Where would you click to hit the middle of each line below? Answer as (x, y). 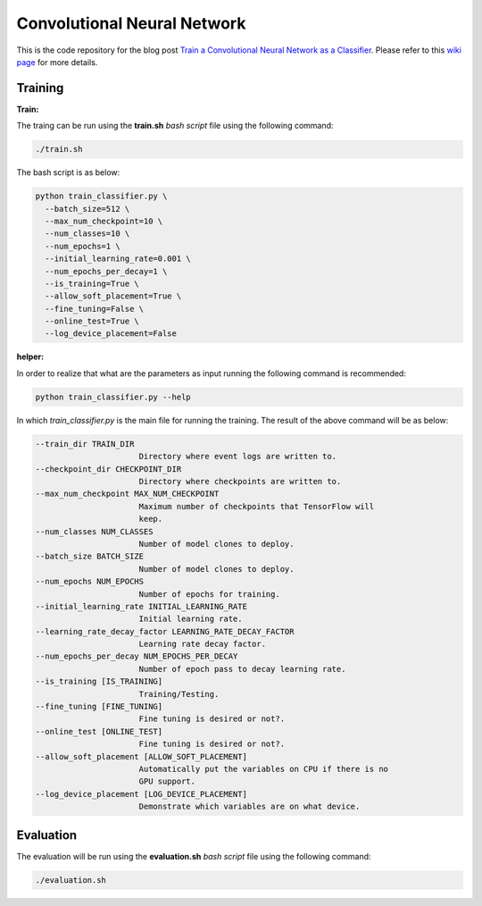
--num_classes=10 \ (87, 234)
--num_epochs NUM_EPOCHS (90, 582)
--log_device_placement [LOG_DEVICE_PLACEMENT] (141, 794)
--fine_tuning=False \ (95, 309)
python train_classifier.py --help (113, 397)
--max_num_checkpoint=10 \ (104, 221)
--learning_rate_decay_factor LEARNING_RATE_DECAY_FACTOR (165, 631)
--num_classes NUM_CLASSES (94, 531)
